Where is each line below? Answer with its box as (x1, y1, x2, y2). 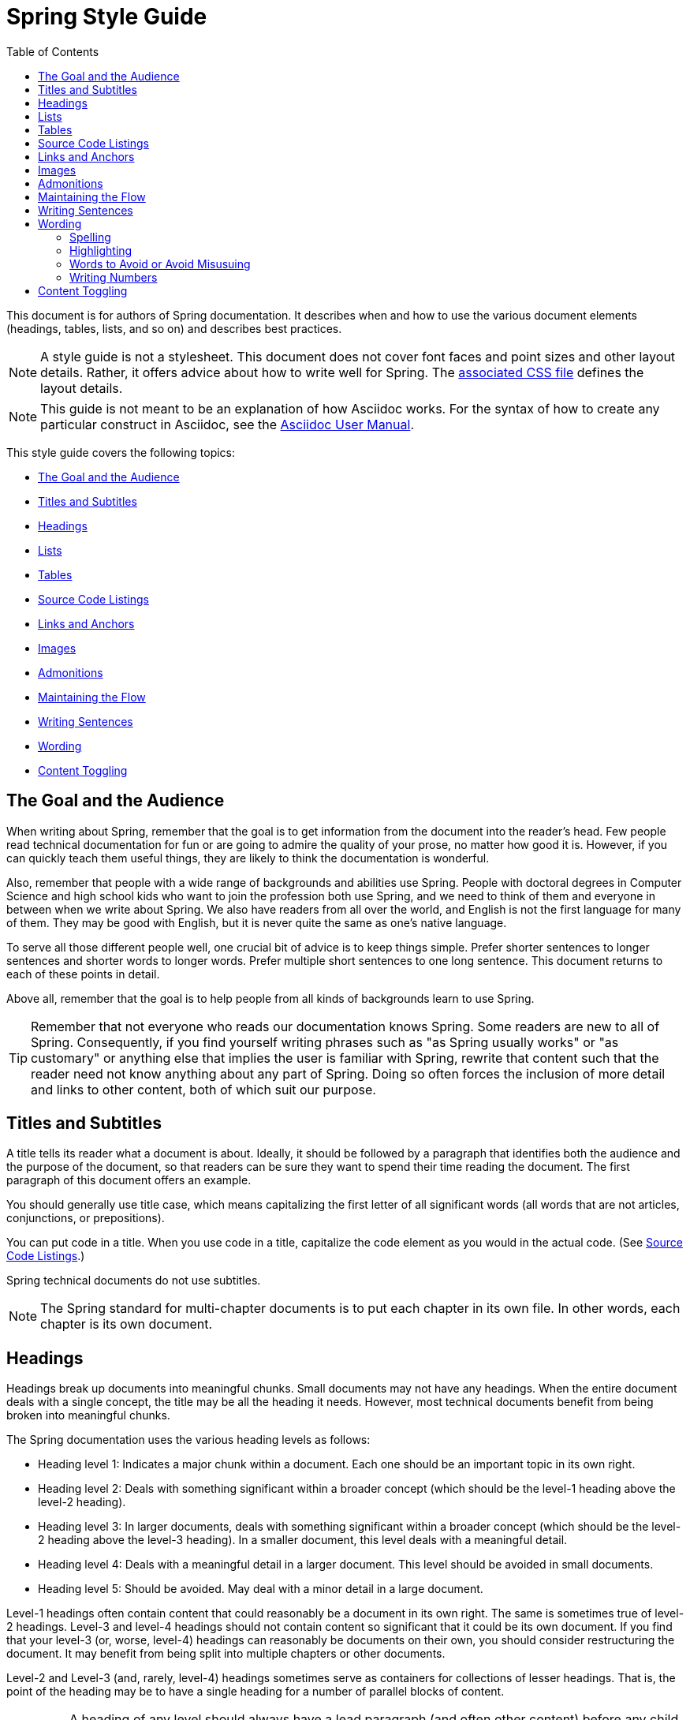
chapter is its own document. (40, 1316, 213, 1333)
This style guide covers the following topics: (6, 445, 236, 459)
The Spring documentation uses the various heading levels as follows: (6, 1433, 371, 1447)
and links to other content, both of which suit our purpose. (31, 1081, 376, 1097)
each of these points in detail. (6, 967, 160, 981)
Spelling (69, 230, 111, 244)
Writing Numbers (69, 270, 158, 284)
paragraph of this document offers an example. (6, 1173, 252, 1187)
